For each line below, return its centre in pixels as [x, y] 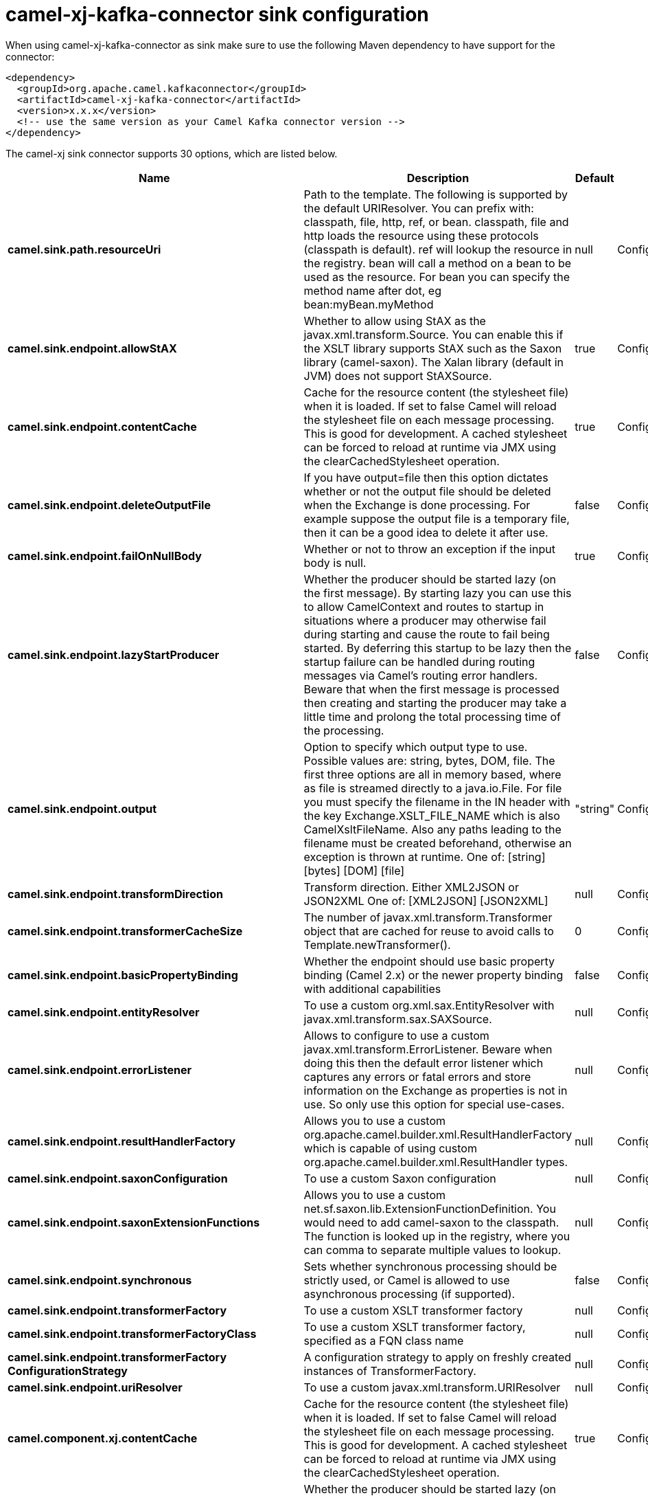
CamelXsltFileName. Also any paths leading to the [432, 829]
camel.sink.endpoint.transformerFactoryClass [132, 1333]
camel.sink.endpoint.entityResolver [104, 1012]
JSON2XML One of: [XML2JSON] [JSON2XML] [426, 901]
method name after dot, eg [372, 290]
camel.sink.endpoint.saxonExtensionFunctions [134, 1222]
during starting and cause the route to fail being [427, 634]
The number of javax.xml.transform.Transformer [428, 917]
